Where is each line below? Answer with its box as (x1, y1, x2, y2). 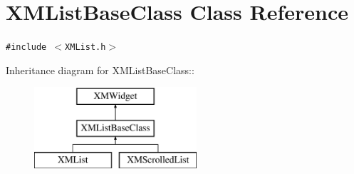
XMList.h (65, 42, 106, 53)
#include (6, 42, 47, 53)
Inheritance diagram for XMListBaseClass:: (6, 62, 194, 77)
